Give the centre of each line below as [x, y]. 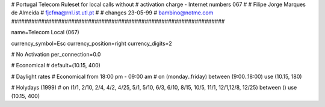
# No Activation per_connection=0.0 [56, 54]
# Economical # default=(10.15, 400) [56, 66]
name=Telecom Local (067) [45, 32]
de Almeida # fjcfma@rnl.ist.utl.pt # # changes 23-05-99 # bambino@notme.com [112, 13]
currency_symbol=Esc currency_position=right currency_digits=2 [92, 43]
